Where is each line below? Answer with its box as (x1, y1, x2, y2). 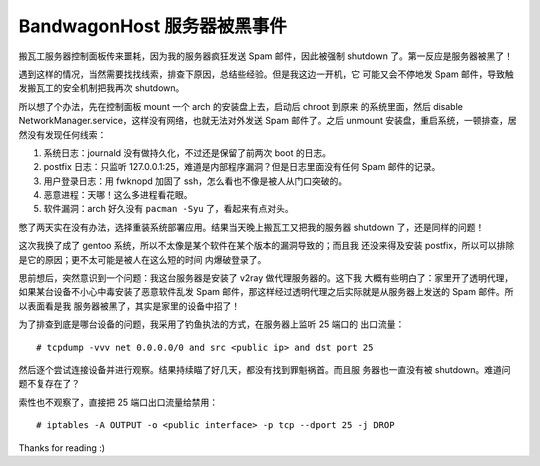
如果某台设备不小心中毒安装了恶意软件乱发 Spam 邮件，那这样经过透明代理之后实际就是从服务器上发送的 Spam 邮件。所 (18, 286, 514, 298)
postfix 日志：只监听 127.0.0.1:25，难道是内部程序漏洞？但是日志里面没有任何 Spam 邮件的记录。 (43, 161, 441, 173)
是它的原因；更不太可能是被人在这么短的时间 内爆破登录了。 (18, 253, 267, 265)
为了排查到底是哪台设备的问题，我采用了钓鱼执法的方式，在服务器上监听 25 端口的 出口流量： (18, 318, 405, 330)
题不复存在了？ (18, 378, 80, 390)
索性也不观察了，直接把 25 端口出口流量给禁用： (18, 396, 219, 408)
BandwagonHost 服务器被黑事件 (18, 15, 287, 37)
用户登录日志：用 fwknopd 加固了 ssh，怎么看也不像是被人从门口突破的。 (43, 175, 348, 187)
